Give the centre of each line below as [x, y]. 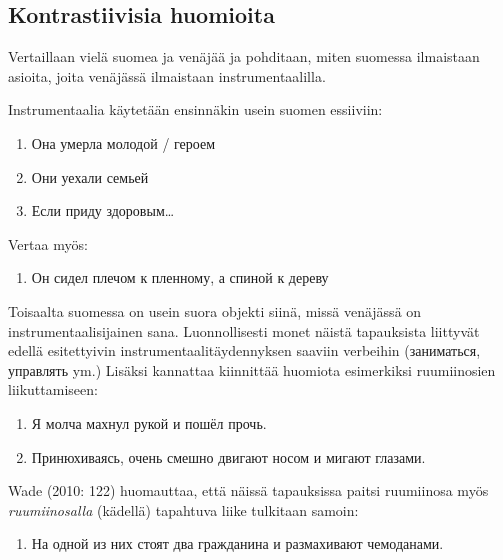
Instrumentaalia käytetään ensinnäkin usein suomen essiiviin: [195, 109]
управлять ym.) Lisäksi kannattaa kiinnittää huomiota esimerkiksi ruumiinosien [252, 369]
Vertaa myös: [48, 243]
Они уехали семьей [90, 176]
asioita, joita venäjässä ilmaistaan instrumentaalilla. [167, 75]
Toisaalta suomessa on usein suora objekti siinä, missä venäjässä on [215, 310]
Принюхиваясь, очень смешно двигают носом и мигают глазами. [228, 456]
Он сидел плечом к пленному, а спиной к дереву [180, 277]
